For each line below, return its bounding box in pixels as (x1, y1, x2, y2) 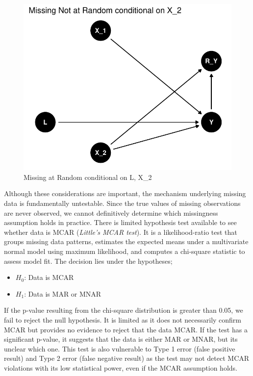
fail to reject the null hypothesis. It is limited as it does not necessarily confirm (4, 314, 242, 325)
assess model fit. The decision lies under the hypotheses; (4, 255, 173, 266)
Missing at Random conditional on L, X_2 (24, 172, 152, 182)
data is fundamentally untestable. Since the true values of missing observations (4, 198, 241, 208)
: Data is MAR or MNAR (24, 288, 101, 299)
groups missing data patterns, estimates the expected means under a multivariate (4, 236, 249, 247)
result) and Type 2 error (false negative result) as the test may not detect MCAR (4, 353, 250, 363)
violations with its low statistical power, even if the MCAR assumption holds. (4, 362, 237, 373)
